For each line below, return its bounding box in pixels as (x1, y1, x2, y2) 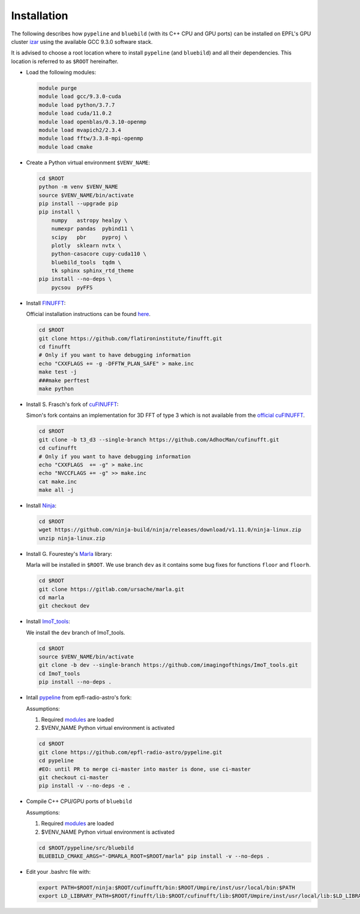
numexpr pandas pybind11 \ (51, 226, 134, 232)
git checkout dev (38, 603, 90, 609)
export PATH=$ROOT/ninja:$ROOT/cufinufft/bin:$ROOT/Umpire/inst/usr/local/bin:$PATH (38, 884, 295, 891)
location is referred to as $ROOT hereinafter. (11, 58, 119, 65)
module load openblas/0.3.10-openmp (38, 118, 147, 125)
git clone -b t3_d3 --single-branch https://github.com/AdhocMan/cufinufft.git (38, 436, 280, 443)
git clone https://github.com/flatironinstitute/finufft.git (38, 335, 223, 342)
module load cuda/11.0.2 (38, 110, 112, 117)
